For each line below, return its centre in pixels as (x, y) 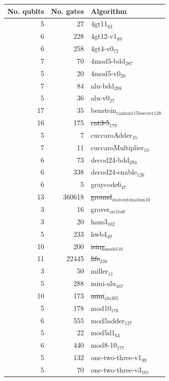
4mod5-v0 (106, 73)
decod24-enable (114, 172)
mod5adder (108, 320)
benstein (104, 110)
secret (147, 113)
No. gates (67, 11)
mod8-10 (104, 345)
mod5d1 (103, 333)
